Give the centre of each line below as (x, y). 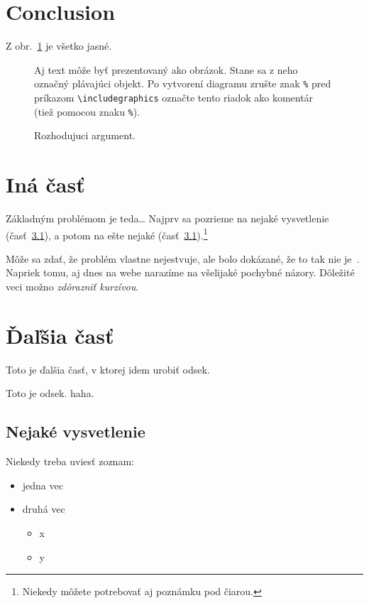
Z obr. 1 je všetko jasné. (59, 46)
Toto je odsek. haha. (50, 393)
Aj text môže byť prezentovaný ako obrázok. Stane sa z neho (166, 69)
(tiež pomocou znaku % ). (87, 111)
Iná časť (45, 184)
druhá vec (44, 509)
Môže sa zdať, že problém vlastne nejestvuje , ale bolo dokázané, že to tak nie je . (183, 258)
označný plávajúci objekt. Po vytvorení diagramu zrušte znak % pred (183, 83)
